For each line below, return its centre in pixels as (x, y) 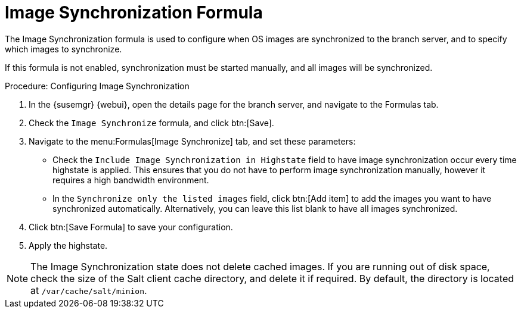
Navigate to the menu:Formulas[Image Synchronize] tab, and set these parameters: (192, 141)
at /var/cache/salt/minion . (89, 290)
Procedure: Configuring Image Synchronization (97, 86)
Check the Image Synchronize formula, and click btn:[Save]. (151, 123)
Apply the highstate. (68, 245)
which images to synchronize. (63, 49)
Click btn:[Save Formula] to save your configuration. (131, 227)
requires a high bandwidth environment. (131, 180)
